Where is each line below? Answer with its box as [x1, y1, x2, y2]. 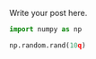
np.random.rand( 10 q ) [9, 40, 87, 50]
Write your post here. [9, 8, 88, 18]
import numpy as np [9, 25, 83, 34]
